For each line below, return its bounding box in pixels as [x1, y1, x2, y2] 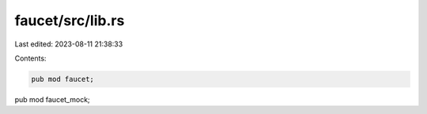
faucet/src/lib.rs [14, 12, 125, 29]
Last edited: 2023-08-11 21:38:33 [14, 39, 123, 49]
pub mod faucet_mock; [14, 94, 90, 104]
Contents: [14, 53, 47, 63]
